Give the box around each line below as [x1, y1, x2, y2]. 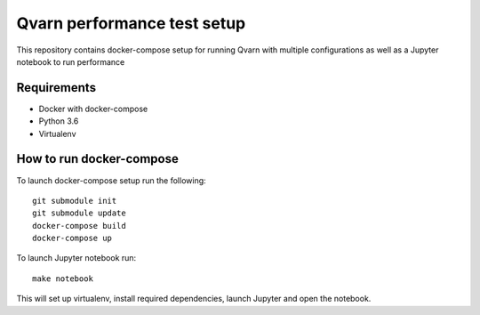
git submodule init [32, 196, 117, 206]
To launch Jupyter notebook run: [16, 253, 137, 263]
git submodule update [32, 208, 126, 218]
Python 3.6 [38, 116, 79, 126]
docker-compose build [32, 221, 126, 230]
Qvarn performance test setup [16, 13, 246, 33]
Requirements [16, 80, 97, 95]
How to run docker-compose [16, 151, 180, 166]
